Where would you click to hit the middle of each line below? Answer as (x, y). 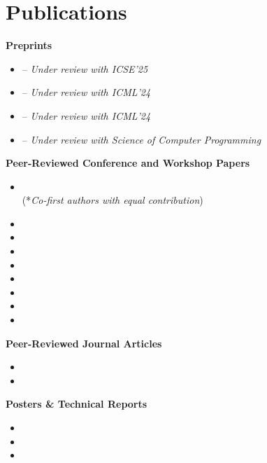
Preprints (29, 45)
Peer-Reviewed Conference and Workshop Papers (128, 163)
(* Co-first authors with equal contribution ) (113, 200)
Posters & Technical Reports (77, 404)
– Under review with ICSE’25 (85, 68)
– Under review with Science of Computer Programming (142, 139)
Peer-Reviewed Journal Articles (84, 343)
